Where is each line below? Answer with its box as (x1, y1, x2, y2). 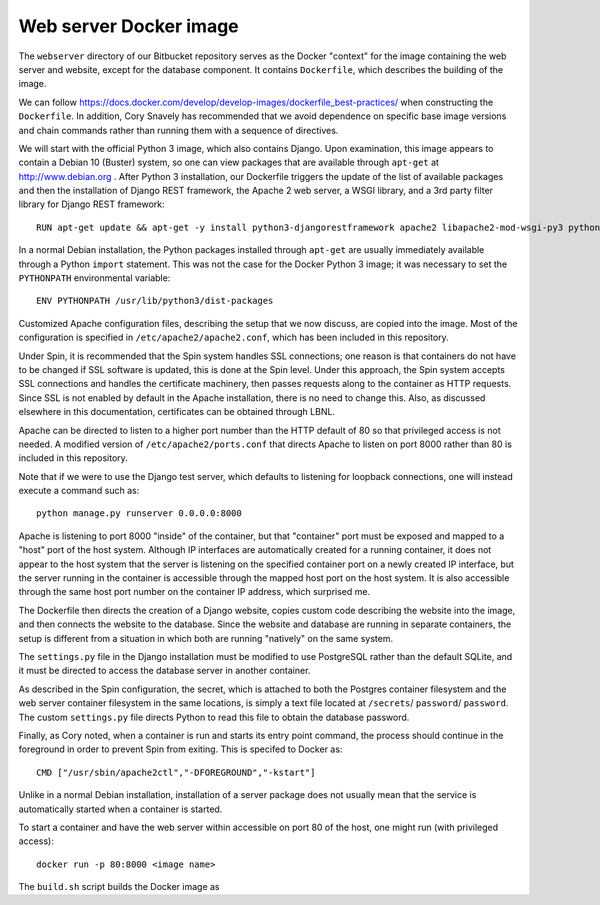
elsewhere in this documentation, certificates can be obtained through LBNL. (18, 406, 335, 418)
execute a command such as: (18, 485, 140, 497)
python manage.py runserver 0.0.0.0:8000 (36, 508, 242, 519)
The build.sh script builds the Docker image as (18, 881, 220, 893)
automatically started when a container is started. (18, 803, 223, 815)
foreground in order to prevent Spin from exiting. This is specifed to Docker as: (18, 743, 343, 755)
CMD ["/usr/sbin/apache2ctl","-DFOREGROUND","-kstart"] (36, 766, 316, 778)
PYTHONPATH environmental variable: (18, 272, 171, 284)
